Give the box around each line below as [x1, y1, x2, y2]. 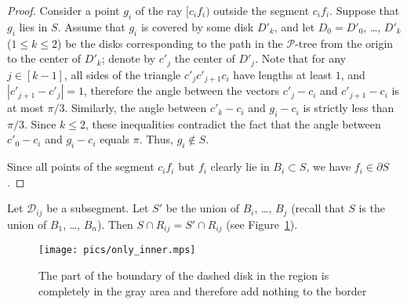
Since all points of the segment [7, 158, 154, 175]
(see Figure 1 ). [226, 215, 298, 232]
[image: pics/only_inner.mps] [38, 244, 196, 256]
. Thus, [139, 131, 173, 147]
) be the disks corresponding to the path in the [57, 34, 283, 51]
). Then [97, 215, 133, 232]
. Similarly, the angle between [64, 100, 207, 116]
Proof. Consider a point [7, 2, 120, 18]
